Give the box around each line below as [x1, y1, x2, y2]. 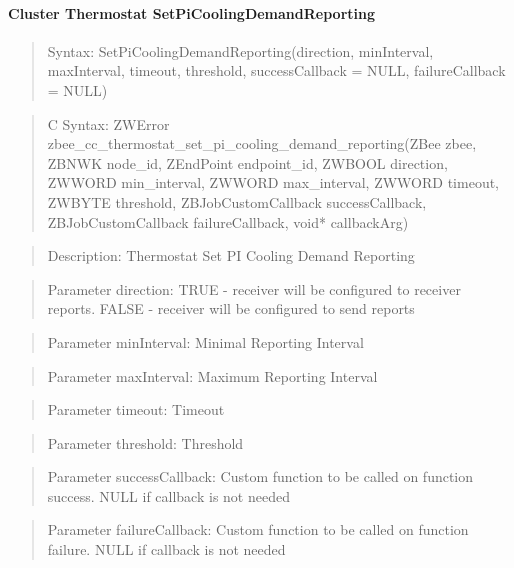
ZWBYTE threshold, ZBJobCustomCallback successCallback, [47, 191, 427, 212]
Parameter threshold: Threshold [47, 432, 244, 453]
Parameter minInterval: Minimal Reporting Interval [47, 331, 364, 352]
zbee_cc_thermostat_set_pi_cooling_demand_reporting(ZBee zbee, [47, 133, 477, 154]
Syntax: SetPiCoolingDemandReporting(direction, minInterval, [47, 40, 434, 61]
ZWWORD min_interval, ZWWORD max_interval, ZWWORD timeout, [47, 172, 500, 193]
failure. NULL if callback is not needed [47, 539, 286, 560]
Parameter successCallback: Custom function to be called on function [47, 466, 474, 487]
